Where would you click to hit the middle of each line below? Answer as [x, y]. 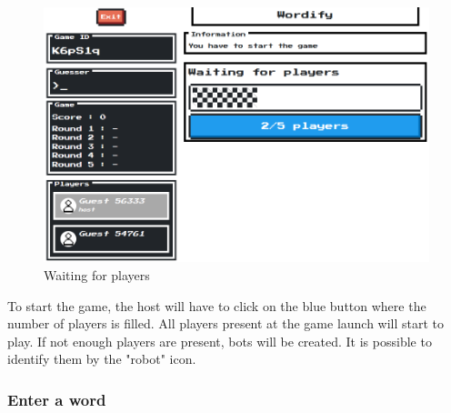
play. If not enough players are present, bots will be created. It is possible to [220, 341]
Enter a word [57, 399]
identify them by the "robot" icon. [102, 359]
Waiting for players [97, 274]
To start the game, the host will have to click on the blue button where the [217, 305]
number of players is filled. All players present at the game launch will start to [226, 323]
